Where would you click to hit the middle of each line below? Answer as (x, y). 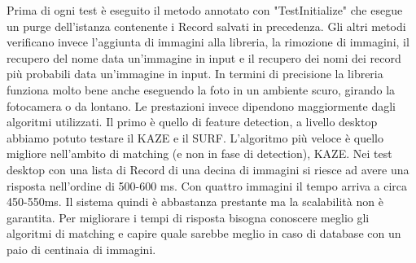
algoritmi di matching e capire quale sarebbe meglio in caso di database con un (204, 233)
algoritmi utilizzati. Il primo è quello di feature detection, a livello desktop (192, 122)
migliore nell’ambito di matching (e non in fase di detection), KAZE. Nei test (199, 153)
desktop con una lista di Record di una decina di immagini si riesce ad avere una (208, 169)
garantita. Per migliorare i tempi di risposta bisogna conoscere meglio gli (188, 217)
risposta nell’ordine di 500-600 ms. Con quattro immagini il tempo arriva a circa (207, 185)
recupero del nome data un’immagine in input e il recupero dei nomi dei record (204, 57)
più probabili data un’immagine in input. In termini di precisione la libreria (195, 74)
